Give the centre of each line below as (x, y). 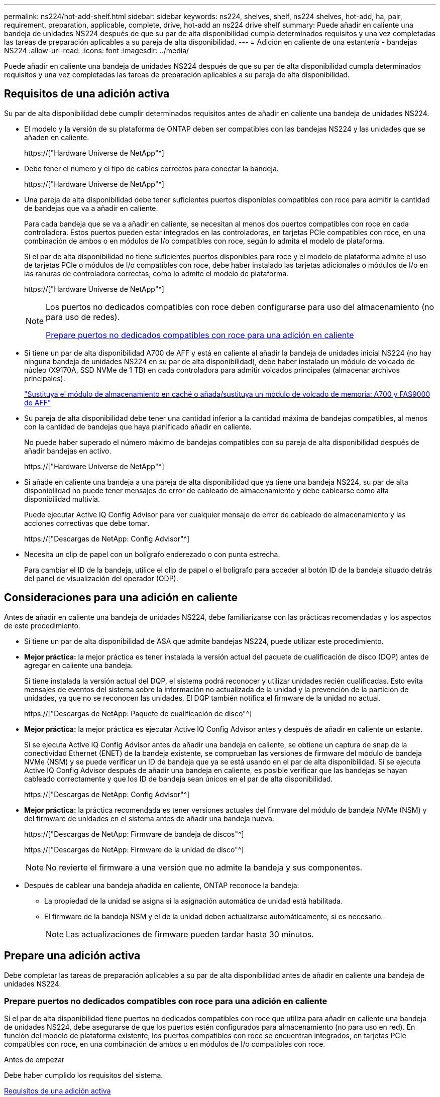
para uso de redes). (83, 317)
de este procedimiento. (42, 625)
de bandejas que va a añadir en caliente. (91, 208)
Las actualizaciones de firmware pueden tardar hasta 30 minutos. (190, 934)
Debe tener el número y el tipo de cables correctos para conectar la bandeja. (151, 168)
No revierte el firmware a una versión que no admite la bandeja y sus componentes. (204, 867)
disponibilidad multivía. (62, 499)
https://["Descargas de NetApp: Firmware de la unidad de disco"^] (134, 849)
